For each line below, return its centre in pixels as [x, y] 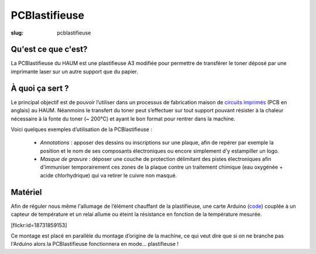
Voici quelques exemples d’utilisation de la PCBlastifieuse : [81, 129]
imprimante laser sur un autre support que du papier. [75, 71]
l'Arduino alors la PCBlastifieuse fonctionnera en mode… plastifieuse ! [95, 244]
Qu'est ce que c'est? [49, 49]
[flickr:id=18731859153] [39, 225]
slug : [17, 33]
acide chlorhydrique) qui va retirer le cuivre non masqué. [109, 175]
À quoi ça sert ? [40, 88]
